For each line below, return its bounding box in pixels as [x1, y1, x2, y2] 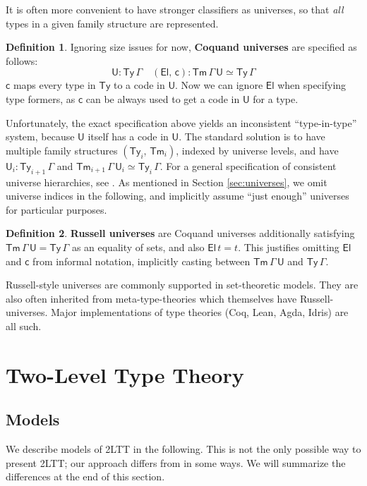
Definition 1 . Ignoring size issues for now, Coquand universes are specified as [6, 40, 357, 54]
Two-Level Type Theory [6, 360, 244, 389]
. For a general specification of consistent [160, 158, 337, 173]
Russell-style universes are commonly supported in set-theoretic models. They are [6, 277, 359, 292]
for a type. [253, 91, 299, 106]
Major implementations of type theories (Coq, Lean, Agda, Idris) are [50, 305, 349, 320]
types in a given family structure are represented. [6, 16, 219, 30]
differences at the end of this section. [6, 469, 165, 484]
